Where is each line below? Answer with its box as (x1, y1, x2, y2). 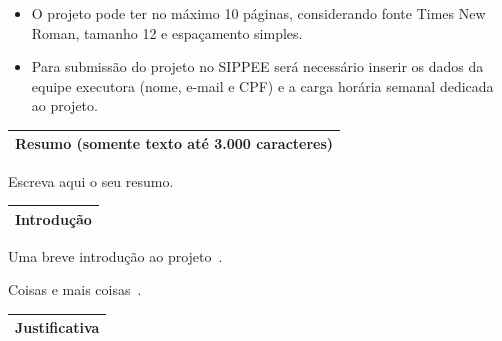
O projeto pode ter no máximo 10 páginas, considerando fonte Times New (31, 3, 486, 23)
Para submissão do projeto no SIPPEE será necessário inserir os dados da (31, 56, 484, 77)
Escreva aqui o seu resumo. (8, 170, 174, 191)
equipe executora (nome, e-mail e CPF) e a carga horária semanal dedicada (31, 75, 494, 96)
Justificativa (15, 317, 100, 338)
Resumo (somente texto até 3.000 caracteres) (15, 133, 334, 154)
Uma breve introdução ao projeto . (8, 245, 223, 266)
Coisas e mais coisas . (8, 279, 142, 300)
